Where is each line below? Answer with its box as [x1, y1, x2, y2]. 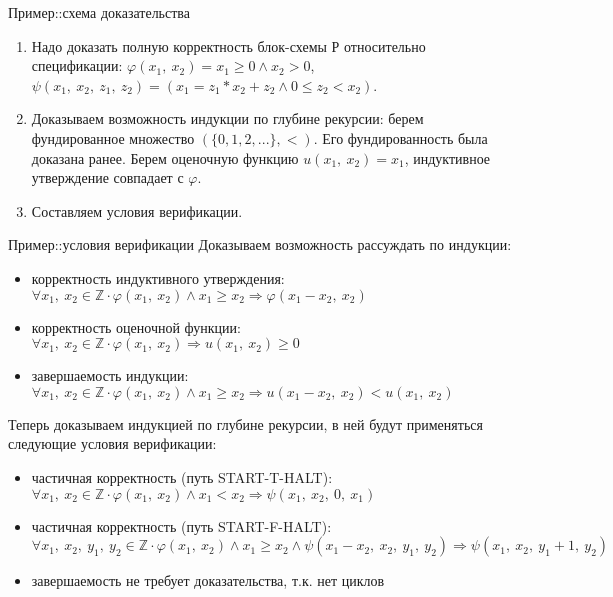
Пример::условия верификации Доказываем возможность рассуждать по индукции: [8, 234, 512, 255]
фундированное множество [31, 127, 195, 148]
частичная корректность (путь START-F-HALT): [31, 515, 332, 536]
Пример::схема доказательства [8, 2, 190, 22]
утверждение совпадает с [31, 167, 184, 188]
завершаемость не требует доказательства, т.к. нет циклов [31, 570, 385, 591]
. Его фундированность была [313, 127, 488, 148]
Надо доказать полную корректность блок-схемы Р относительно [31, 35, 426, 56]
